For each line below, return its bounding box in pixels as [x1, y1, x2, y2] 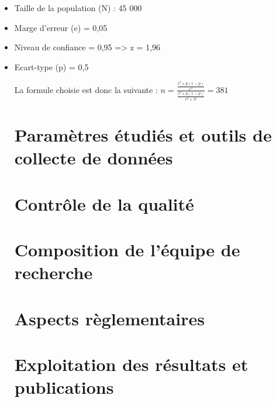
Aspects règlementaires [14, 306, 205, 330]
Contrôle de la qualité [14, 191, 194, 215]
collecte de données [14, 146, 173, 170]
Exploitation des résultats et [14, 352, 249, 376]
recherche [14, 260, 93, 284]
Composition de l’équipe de [14, 238, 240, 262]
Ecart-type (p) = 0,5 [14, 60, 89, 73]
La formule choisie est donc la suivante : [14, 83, 158, 95]
